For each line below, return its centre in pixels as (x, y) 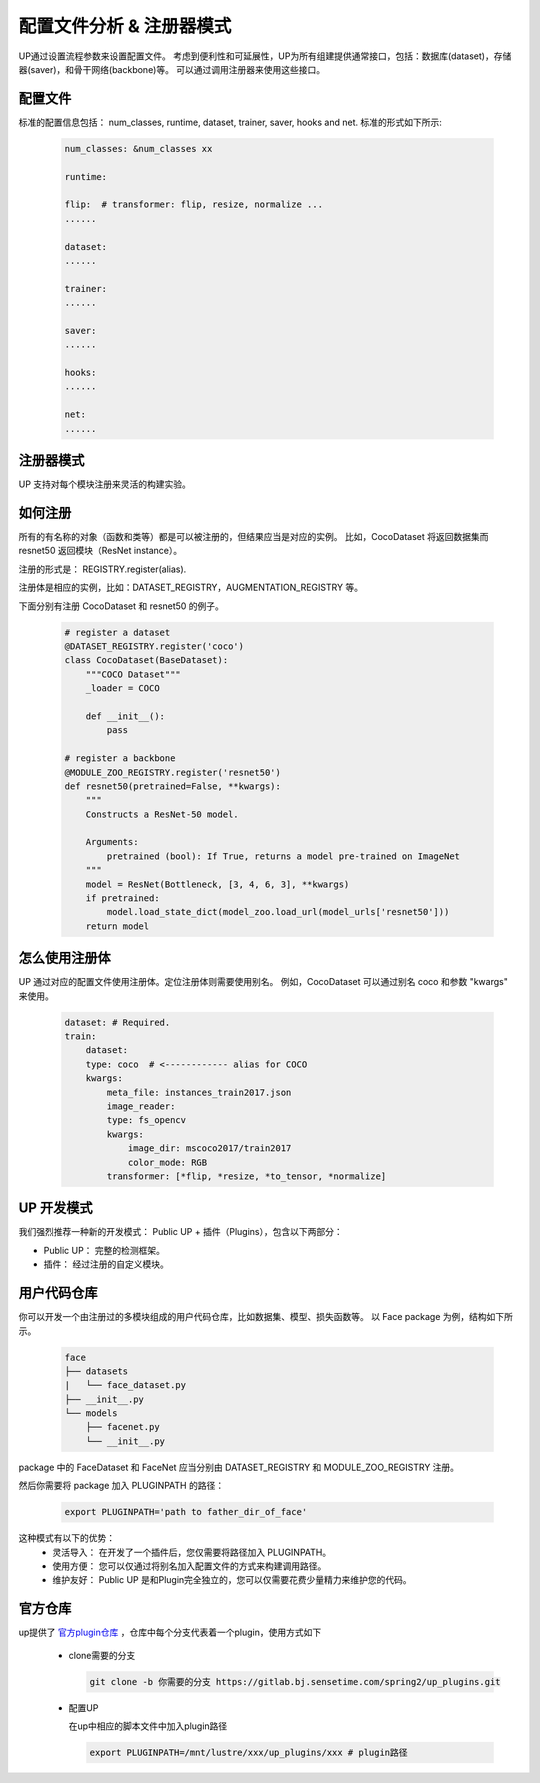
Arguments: (112, 842)
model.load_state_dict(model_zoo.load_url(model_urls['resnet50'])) (278, 912)
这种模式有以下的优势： (66, 1538)
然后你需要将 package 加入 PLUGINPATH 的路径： (121, 1486)
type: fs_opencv (146, 1120)
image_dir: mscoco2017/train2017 (209, 1148)
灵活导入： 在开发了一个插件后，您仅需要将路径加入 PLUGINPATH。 (192, 1552)
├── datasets (96, 1371)
